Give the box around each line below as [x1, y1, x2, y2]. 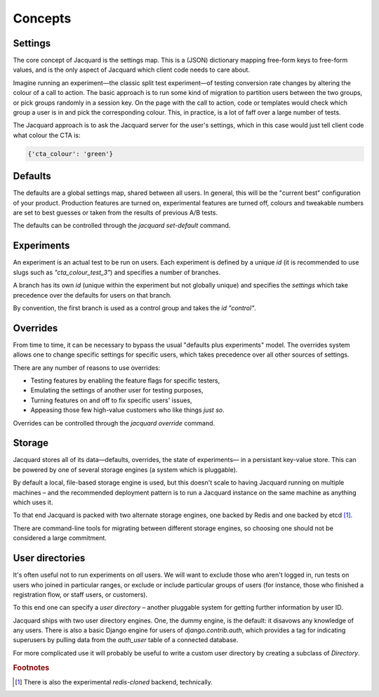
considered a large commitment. [13, 534, 107, 542]
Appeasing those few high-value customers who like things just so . [30, 406, 225, 414]
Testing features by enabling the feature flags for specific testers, [30, 376, 220, 385]
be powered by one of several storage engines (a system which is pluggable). [13, 465, 238, 474]
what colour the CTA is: [13, 131, 81, 139]
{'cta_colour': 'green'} [27, 150, 114, 158]
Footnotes [13, 663, 50, 672]
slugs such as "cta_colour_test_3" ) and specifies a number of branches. [13, 268, 221, 276]
